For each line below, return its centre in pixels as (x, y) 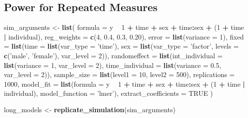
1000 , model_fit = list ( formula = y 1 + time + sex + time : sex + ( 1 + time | (124, 84)
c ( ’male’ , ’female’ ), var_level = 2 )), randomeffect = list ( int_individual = (113, 55)
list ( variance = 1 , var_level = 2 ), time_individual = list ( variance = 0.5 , (113, 65)
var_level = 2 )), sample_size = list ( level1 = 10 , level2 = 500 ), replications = (119, 74)
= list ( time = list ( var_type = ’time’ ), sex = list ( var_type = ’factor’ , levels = (121, 46)
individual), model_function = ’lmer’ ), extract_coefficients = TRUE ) (109, 93)
